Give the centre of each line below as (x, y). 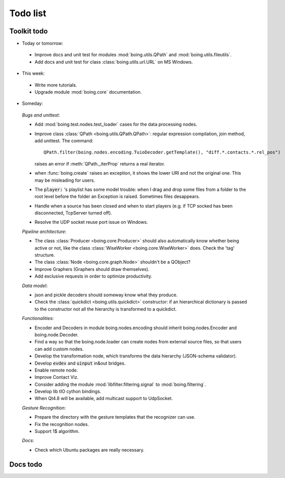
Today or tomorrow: (42, 44)
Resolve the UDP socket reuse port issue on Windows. (91, 222)
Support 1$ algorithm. (57, 431)
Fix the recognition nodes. (62, 424)
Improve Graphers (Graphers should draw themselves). (92, 269)
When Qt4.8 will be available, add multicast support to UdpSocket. (104, 399)
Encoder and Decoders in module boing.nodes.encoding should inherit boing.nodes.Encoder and (136, 328)
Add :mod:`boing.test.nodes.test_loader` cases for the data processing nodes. (116, 125)
